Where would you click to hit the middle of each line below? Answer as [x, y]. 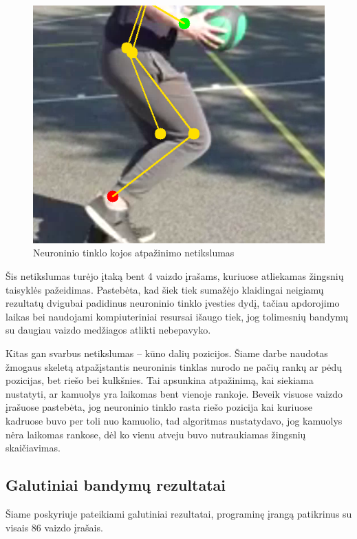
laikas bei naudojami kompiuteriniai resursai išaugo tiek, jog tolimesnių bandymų [177, 316]
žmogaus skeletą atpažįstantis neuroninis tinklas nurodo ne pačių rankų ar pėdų [174, 366]
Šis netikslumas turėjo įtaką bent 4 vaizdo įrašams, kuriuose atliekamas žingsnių [175, 275]
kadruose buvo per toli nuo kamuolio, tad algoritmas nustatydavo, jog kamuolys [174, 420]
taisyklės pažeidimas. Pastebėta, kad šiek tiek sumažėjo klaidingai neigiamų [165, 289]
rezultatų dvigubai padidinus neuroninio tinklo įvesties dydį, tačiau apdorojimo [173, 303]
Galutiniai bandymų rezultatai [116, 485]
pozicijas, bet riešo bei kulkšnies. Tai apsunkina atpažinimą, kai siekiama [160, 380]
